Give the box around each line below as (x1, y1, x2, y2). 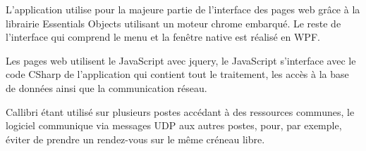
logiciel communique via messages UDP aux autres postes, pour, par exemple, (6, 118, 342, 133)
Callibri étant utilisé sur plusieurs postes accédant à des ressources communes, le (6, 104, 355, 119)
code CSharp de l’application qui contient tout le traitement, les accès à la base (6, 67, 349, 81)
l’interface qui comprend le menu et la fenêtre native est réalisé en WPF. (6, 29, 320, 44)
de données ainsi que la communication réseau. (6, 80, 207, 95)
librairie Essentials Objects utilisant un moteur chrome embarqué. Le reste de (6, 15, 341, 30)
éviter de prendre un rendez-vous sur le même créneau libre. (6, 131, 265, 146)
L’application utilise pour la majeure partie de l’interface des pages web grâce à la (6, 2, 360, 16)
